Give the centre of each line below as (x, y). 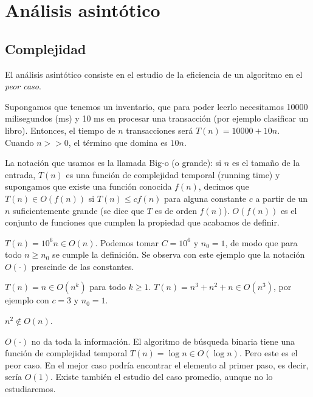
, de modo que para (261, 242)
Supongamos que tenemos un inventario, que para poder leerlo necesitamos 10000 (156, 106)
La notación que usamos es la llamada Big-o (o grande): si (113, 163)
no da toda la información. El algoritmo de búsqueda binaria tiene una (163, 341)
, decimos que (224, 186)
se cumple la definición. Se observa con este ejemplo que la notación (179, 254)
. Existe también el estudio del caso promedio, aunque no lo (161, 377)
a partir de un (282, 198)
